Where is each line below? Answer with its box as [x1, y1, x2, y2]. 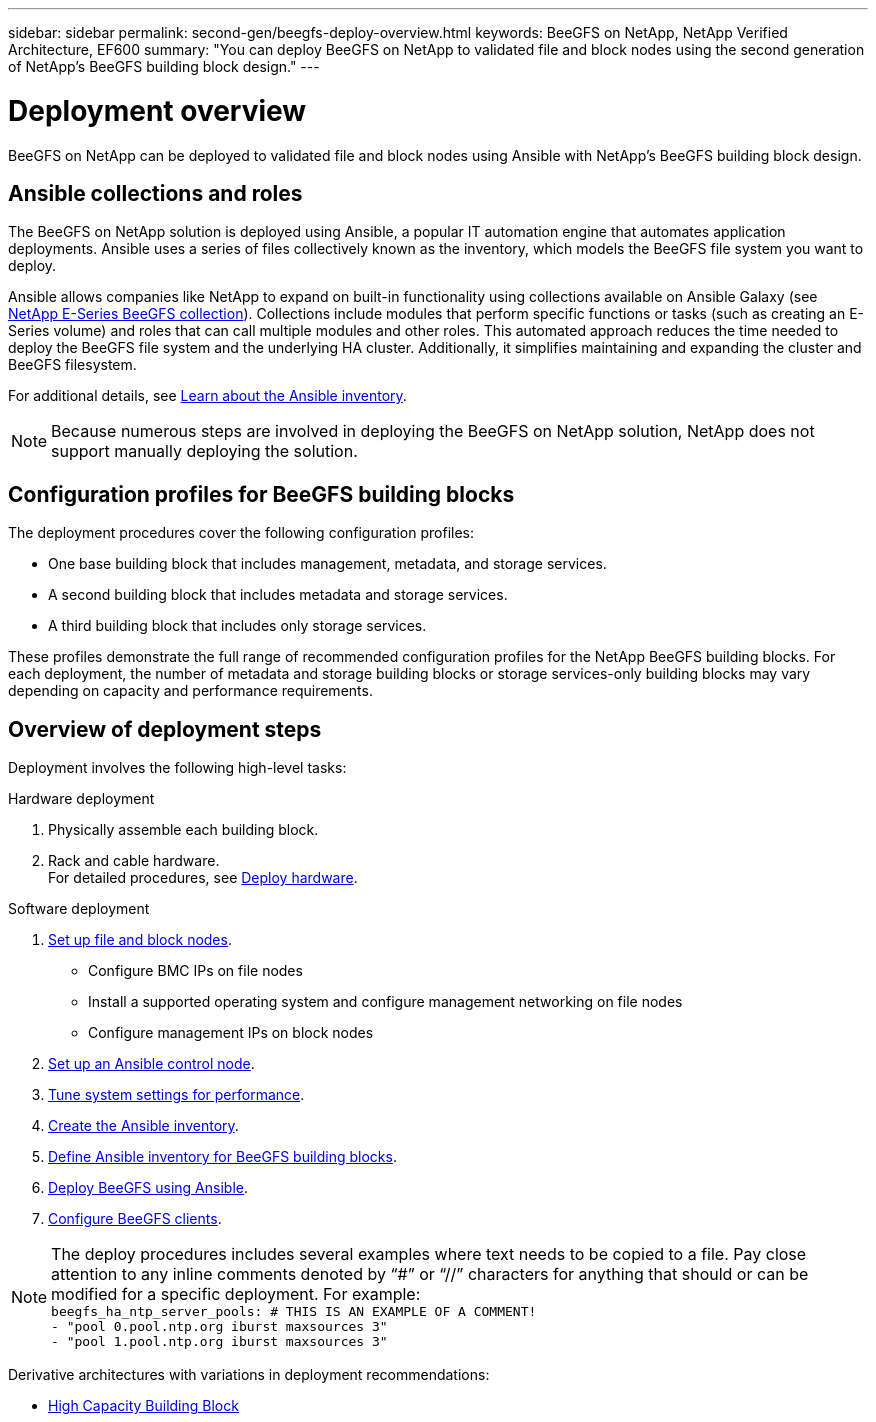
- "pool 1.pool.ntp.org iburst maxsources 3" [51, 1334, 388, 1350]
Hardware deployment [8, 790, 155, 808]
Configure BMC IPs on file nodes [88, 962, 303, 980]
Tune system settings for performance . [48, 1086, 305, 1104]
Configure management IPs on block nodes [88, 1024, 374, 1042]
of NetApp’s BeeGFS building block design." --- [8, 58, 320, 75]
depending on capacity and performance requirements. [8, 682, 373, 700]
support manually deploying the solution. [51, 441, 358, 462]
